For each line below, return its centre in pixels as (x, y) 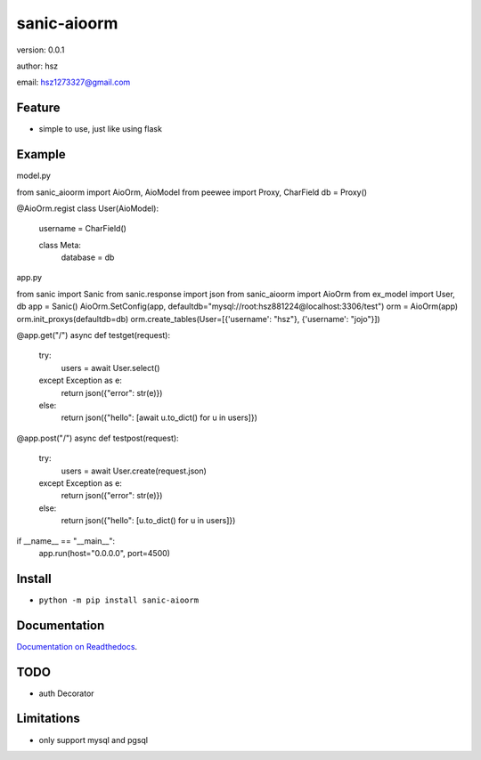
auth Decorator (66, 693)
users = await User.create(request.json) (134, 471)
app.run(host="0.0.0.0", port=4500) (105, 553)
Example (41, 154)
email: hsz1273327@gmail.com (73, 82)
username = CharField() (82, 229)
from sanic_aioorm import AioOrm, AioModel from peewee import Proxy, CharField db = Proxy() (192, 192)
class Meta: (60, 245)
